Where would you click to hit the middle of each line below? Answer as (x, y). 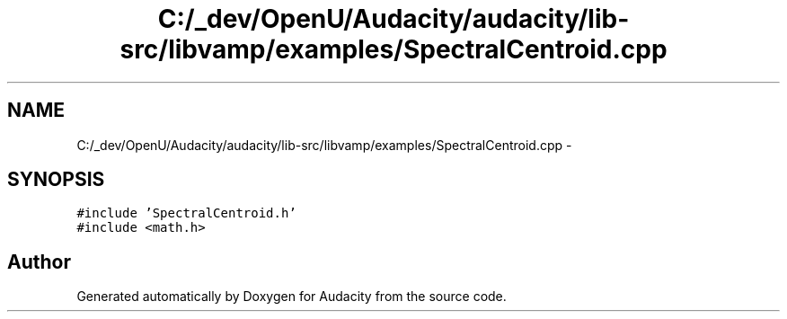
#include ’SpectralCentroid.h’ (186, 213)
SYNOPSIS (56, 180)
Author (39, 261)
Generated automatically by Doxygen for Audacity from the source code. (292, 297)
